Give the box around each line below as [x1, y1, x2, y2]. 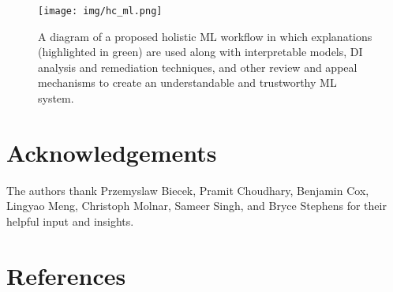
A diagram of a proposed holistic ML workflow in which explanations [38, 28, 372, 44]
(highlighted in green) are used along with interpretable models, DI [38, 43, 363, 60]
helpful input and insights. [6, 212, 134, 229]
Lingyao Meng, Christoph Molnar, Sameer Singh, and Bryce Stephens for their [6, 197, 387, 214]
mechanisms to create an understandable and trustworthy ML [38, 74, 337, 91]
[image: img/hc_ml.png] [38, 6, 163, 17]
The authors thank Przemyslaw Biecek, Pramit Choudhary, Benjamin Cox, [6, 182, 369, 198]
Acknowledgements [6, 136, 217, 168]
